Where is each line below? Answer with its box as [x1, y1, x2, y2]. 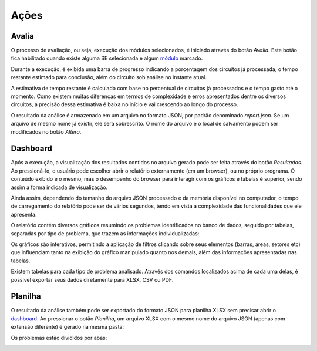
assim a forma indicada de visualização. [11, 184, 108, 191]
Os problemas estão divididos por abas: [11, 334, 107, 341]
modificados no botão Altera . [11, 128, 82, 135]
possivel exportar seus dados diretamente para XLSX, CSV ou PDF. [11, 276, 174, 283]
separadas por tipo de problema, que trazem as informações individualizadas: [11, 230, 200, 237]
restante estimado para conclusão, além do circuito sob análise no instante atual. [11, 74, 207, 81]
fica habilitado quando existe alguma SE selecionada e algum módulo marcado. [11, 55, 203, 62]
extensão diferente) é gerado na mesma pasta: [11, 323, 124, 330]
